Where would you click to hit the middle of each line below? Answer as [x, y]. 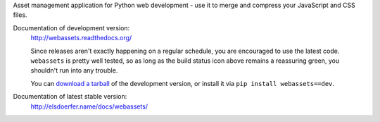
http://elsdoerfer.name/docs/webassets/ [89, 106]
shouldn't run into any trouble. [74, 71]
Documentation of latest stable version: [70, 97]
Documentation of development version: [71, 28]
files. [20, 15]
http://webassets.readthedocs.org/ [81, 38]
